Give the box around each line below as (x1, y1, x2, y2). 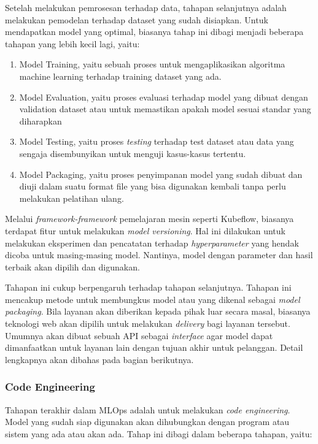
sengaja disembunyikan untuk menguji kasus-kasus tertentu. (19, 147, 246, 159)
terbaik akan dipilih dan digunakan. (5, 260, 140, 273)
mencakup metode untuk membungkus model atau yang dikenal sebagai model (5, 293, 300, 305)
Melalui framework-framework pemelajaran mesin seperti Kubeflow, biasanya (5, 212, 294, 225)
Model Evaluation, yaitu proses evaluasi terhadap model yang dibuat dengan (19, 90, 308, 103)
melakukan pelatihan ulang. (19, 191, 124, 204)
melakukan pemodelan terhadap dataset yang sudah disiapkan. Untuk (5, 13, 268, 26)
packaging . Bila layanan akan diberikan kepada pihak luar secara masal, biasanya (5, 305, 311, 318)
